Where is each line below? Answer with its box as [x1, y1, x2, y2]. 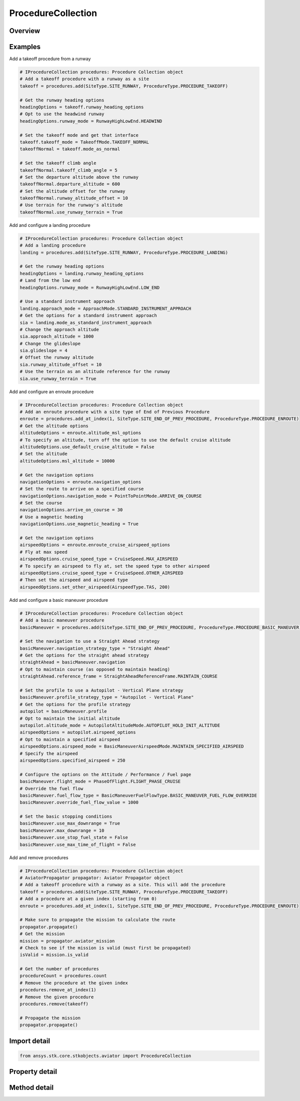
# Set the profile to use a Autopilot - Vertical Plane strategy [19, 687, 183, 693]
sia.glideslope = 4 [19, 348, 67, 353]
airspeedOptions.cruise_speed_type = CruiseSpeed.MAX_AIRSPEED [19, 556, 178, 562]
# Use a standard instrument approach [19, 298, 115, 304]
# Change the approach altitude [19, 326, 99, 332]
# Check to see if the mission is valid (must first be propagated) [19, 945, 191, 951]
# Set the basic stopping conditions [19, 814, 112, 820]
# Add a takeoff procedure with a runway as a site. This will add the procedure [19, 882, 226, 888]
